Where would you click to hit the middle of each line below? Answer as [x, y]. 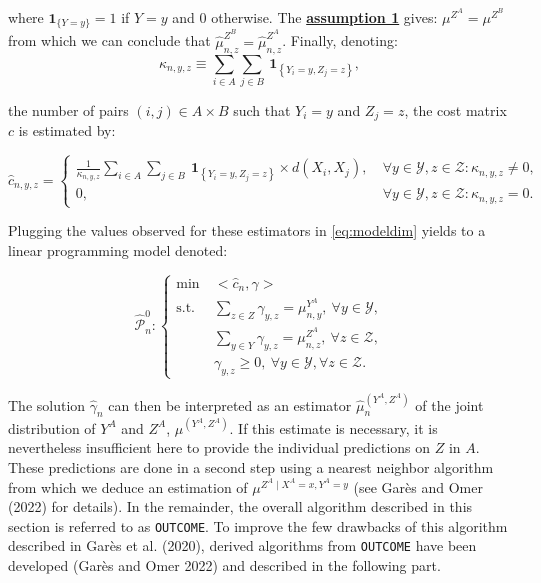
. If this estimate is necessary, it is [333, 427]
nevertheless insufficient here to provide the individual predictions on [219, 447]
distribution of [52, 427]
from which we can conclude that [109, 40]
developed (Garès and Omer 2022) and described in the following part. [224, 565]
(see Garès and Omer [418, 486]
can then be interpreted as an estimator [230, 404]
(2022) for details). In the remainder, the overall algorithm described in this [240, 506]
